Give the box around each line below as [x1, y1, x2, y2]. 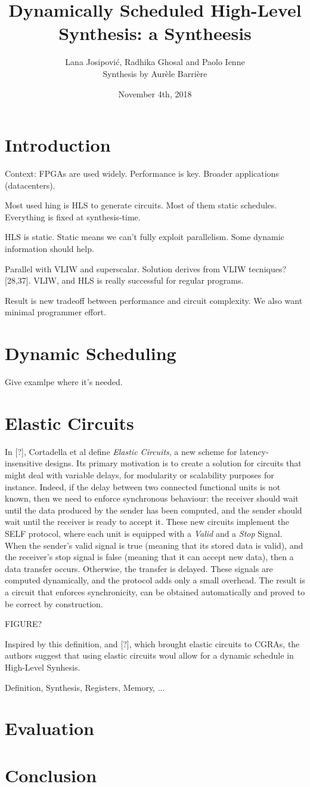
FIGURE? [5, 617, 42, 630]
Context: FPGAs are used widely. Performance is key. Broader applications [5, 167, 279, 180]
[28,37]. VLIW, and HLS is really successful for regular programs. [5, 274, 244, 287]
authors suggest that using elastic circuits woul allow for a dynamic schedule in [5, 649, 294, 662]
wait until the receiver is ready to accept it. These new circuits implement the [5, 515, 290, 528]
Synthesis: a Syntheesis [58, 21, 252, 45]
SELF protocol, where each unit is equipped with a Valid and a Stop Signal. [5, 527, 283, 539]
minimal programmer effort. [5, 306, 107, 318]
